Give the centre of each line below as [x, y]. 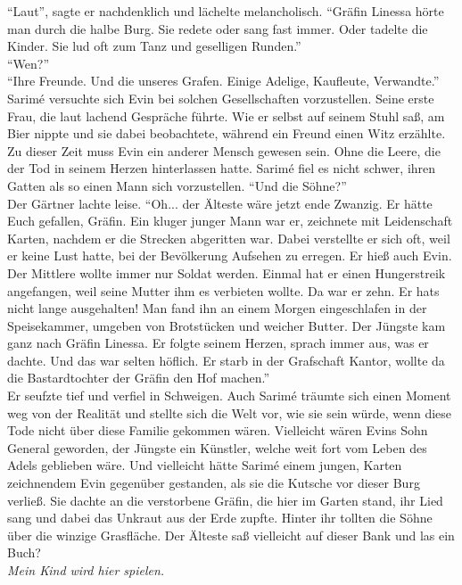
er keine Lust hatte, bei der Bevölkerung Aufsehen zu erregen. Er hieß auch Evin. [230, 255]
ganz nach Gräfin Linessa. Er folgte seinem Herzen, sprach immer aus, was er [218, 343]
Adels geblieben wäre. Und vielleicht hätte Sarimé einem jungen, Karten [205, 465]
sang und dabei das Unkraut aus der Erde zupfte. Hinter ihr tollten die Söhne [220, 518]
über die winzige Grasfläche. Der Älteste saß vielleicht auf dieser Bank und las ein [231, 535]
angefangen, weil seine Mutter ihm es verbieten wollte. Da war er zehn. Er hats [223, 290]
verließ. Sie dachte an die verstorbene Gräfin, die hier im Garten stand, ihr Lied [225, 500]
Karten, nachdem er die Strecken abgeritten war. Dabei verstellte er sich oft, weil [229, 238]
